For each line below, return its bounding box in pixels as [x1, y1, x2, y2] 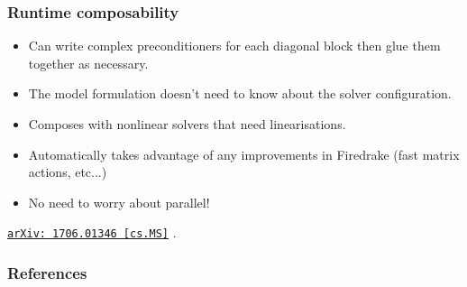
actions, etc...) [28, 162, 107, 181]
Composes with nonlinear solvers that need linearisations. [28, 115, 346, 133]
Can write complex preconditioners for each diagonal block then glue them [28, 36, 441, 55]
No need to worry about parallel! [28, 192, 210, 211]
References [7, 261, 87, 283]
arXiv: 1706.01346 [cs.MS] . [7, 223, 177, 242]
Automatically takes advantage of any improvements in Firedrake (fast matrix [28, 144, 460, 163]
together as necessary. [28, 53, 149, 72]
